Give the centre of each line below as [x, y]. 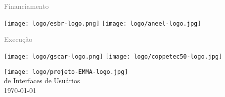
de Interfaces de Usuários [42, 81]
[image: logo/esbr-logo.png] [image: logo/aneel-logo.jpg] [103, 23]
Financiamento [26, 6]
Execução [18, 39]
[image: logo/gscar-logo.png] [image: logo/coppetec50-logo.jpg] [113, 56]
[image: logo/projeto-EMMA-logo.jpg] [66, 72]
